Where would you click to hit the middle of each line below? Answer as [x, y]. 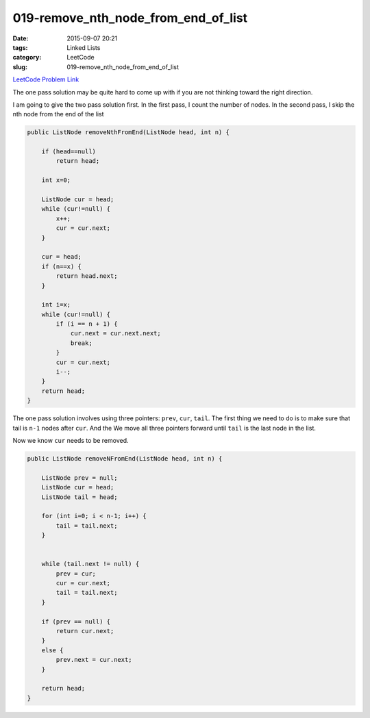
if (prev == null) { [76, 621]
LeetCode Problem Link [46, 79]
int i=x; [56, 305]
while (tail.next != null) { [90, 564]
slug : [20, 67]
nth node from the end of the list [58, 114]
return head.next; [87, 276]
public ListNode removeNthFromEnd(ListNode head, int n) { [128, 132]
